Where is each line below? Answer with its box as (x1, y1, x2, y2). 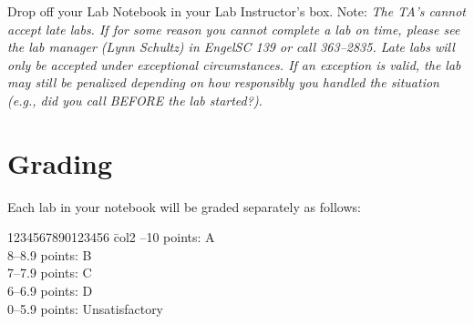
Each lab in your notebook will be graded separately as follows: (7, 197, 361, 216)
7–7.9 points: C (7, 263, 92, 282)
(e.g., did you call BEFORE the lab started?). (7, 90, 263, 109)
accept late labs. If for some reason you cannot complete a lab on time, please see (7, 19, 460, 38)
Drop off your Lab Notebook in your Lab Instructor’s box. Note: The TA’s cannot (7, 2, 467, 20)
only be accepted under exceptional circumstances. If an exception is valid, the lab (7, 55, 461, 74)
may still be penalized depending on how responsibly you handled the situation (7, 73, 439, 92)
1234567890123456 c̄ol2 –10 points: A (7, 228, 215, 247)
